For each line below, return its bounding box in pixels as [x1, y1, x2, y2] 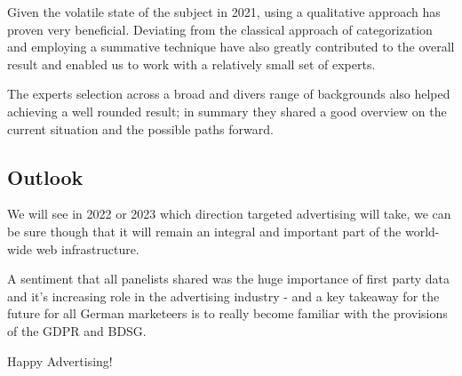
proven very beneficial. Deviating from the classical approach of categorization [7, 20, 433, 38]
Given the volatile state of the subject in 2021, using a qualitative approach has [7, 3, 441, 20]
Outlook [7, 163, 84, 190]
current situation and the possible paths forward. [7, 119, 274, 138]
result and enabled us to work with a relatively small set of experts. [7, 54, 376, 73]
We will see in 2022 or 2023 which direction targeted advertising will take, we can [7, 204, 451, 223]
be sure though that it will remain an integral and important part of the [7, 221, 402, 240]
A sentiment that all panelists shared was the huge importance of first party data [7, 269, 450, 288]
